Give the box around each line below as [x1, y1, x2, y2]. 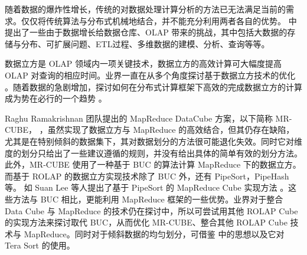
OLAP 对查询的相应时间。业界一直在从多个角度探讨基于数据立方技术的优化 [5, 68, 296, 81]
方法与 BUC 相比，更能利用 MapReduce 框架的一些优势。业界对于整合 [12, 192, 283, 205]
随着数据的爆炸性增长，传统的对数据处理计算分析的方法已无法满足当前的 [5, 3, 286, 15]
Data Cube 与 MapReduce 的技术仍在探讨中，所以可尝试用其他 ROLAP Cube [5, 204, 298, 217]
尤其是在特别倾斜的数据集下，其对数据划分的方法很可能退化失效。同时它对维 [5, 135, 302, 147]
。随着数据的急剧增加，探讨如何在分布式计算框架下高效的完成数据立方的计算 [5, 80, 302, 93]
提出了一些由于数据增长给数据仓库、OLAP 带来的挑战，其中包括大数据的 [5, 26, 288, 38]
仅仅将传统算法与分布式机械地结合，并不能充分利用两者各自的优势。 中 [21, 14, 297, 27]
